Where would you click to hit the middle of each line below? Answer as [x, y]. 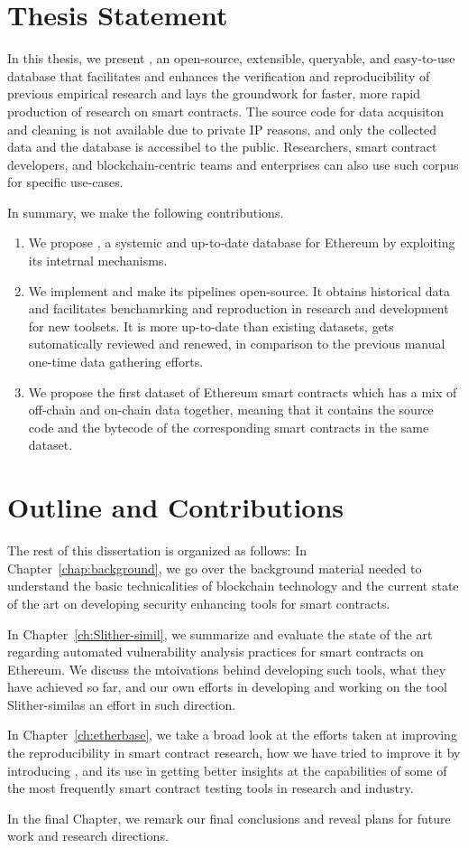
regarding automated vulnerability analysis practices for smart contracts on [216, 652]
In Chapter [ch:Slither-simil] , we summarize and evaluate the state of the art [220, 634]
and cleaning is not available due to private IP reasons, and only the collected [222, 129]
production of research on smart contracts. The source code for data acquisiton [226, 111]
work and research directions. [88, 836]
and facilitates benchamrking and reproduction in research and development [239, 308]
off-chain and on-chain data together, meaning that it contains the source [231, 410]
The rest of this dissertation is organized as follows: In [157, 550]
